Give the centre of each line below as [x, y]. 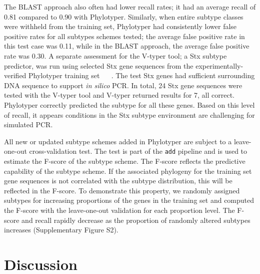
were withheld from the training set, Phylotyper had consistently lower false [120, 26]
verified [15, 75]
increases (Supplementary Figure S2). [61, 230]
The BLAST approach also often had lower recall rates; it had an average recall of [130, 7]
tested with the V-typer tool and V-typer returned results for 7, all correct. [119, 95]
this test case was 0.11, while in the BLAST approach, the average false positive [127, 46]
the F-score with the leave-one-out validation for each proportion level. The [119, 210]
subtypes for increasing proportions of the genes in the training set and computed [129, 200]
